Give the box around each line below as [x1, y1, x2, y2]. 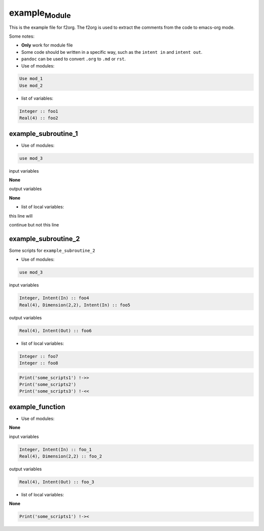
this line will [9, 213, 33, 219]
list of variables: [21, 95, 54, 101]
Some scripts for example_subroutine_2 [9, 247, 95, 253]
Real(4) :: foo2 [19, 115, 59, 121]
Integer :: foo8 [19, 360, 59, 366]
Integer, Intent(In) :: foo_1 [19, 446, 92, 452]
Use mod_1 [19, 76, 43, 82]
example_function [9, 402, 66, 411]
